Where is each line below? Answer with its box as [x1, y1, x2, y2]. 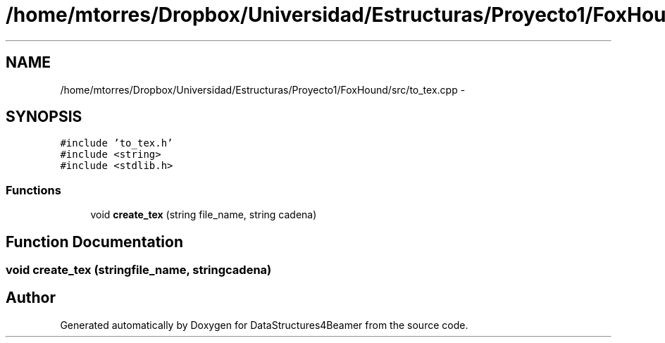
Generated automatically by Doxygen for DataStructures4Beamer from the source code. [60, 318, 468, 331]
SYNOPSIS [6, 108, 82, 126]
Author [6, 289, 56, 307]
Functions [6, 182, 61, 197]
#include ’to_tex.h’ [60, 137, 173, 149]
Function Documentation [6, 232, 183, 251]
